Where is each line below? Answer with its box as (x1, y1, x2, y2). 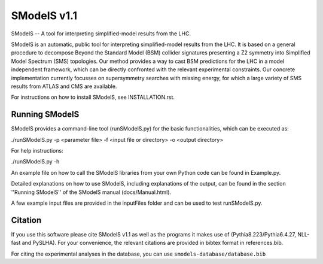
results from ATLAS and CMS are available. (11, 83, 117, 90)
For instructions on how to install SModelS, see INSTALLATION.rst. (11, 93, 175, 101)
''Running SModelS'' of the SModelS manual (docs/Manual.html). (11, 189, 172, 196)
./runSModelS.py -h (11, 158, 60, 165)
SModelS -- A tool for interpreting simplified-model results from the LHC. (11, 30, 191, 37)
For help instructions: (11, 147, 63, 154)
